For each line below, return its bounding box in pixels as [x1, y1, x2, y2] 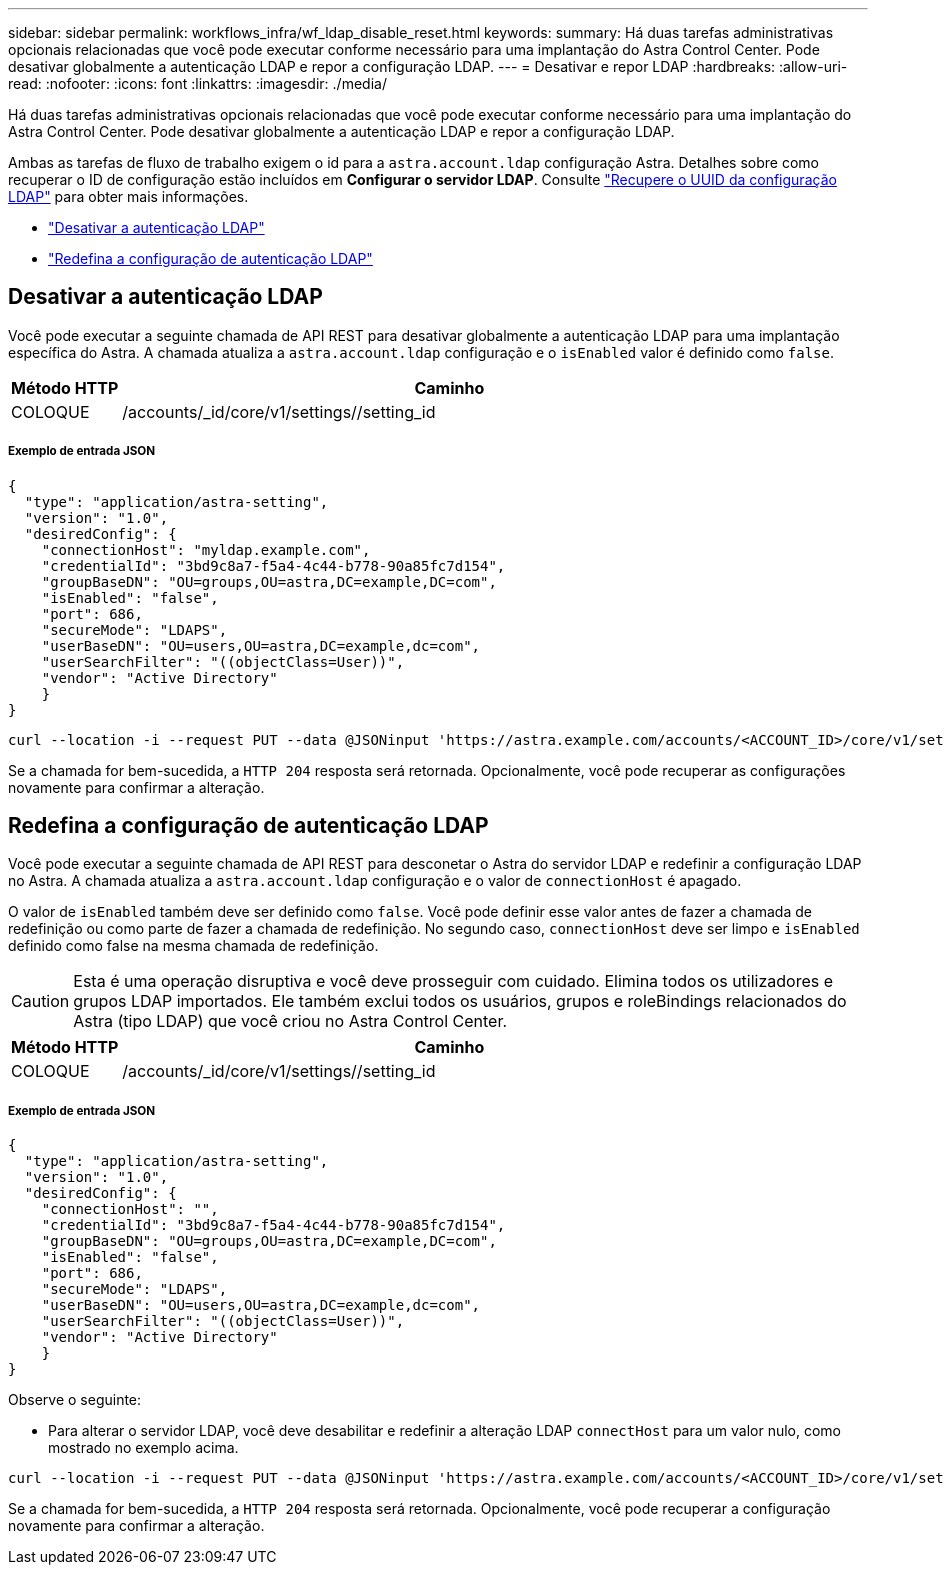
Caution [11, 991, 70, 1012]
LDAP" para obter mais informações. [8, 188, 249, 205]
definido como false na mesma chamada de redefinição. [8, 937, 379, 955]
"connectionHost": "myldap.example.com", [41, 541, 371, 558]
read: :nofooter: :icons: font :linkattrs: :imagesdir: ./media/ [8, 75, 387, 92]
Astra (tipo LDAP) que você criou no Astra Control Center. [73, 1011, 508, 1032]
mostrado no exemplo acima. [48, 1439, 239, 1457]
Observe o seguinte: [8, 1391, 142, 1409]
